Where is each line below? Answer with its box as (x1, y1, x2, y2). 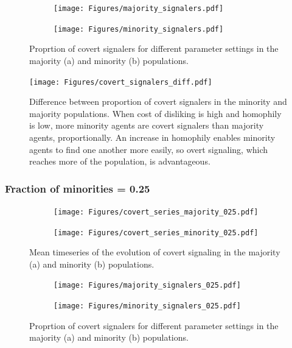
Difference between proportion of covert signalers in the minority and (29, 95, 287, 108)
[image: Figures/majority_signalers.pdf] (54, 4, 224, 13)
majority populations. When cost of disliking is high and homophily (29, 107, 282, 119)
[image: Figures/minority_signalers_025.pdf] (54, 302, 241, 311)
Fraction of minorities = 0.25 (5, 180, 150, 196)
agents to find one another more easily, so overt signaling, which (29, 143, 268, 155)
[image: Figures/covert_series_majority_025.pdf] (54, 207, 259, 216)
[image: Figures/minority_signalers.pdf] (54, 24, 224, 34)
